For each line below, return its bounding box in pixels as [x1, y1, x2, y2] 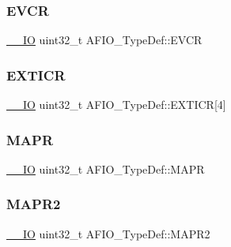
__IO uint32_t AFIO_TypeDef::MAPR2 [6, 225, 210, 241]
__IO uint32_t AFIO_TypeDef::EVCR [6, 32, 203, 48]
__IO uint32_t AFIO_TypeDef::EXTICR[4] [6, 96, 226, 113]
